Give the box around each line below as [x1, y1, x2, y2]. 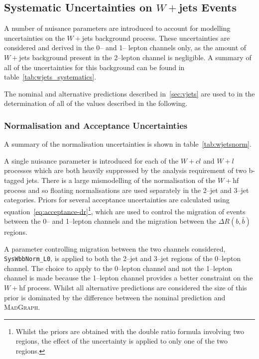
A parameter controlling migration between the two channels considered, [4, 243, 226, 254]
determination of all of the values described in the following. [4, 98, 188, 108]
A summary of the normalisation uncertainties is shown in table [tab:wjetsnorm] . [4, 139, 252, 149]
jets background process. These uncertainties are [82, 32, 230, 43]
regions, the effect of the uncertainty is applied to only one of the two [15, 336, 228, 346]
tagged [4, 175, 24, 185]
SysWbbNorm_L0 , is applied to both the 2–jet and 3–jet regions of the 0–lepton [4, 253, 241, 264]
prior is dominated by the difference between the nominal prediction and [4, 292, 226, 302]
